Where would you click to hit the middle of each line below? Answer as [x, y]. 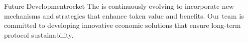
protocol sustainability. [39, 34]
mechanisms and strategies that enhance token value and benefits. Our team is [124, 15]
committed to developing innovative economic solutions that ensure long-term [123, 25]
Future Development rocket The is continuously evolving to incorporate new [119, 6]
